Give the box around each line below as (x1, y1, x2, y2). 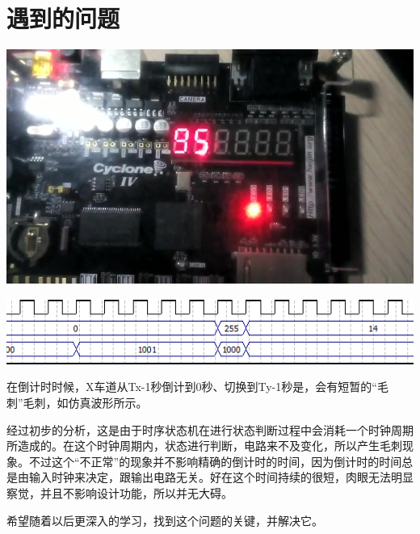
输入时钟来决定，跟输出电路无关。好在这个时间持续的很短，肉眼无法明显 (28, 469, 414, 486)
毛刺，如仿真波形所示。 (23, 393, 148, 410)
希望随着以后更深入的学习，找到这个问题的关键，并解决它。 (6, 511, 323, 528)
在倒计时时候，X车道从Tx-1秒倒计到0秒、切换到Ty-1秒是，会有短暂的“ (6, 378, 377, 395)
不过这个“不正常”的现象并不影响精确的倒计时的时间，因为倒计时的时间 (28, 452, 402, 469)
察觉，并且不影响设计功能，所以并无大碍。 (6, 484, 233, 501)
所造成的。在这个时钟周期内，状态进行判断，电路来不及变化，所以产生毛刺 (6, 437, 402, 454)
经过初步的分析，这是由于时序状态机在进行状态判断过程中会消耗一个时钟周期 (6, 421, 414, 438)
